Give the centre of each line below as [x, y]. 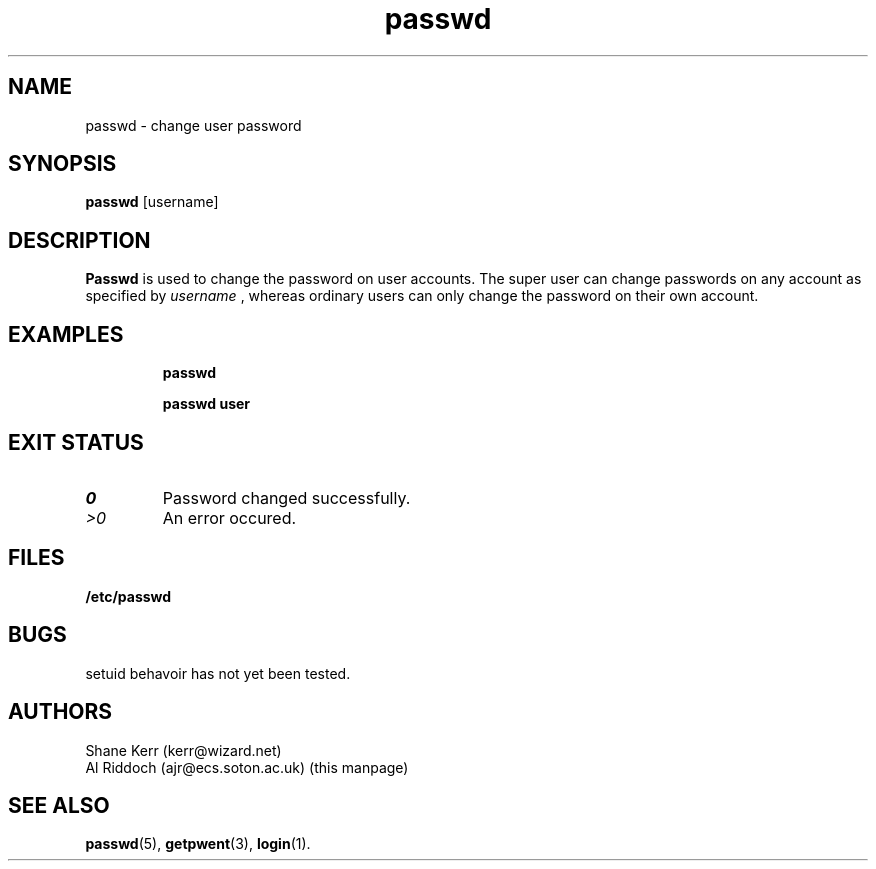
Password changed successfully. [286, 497]
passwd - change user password [193, 125]
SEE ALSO [59, 805]
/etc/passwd [128, 596]
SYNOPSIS [62, 164]
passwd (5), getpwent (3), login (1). [198, 844]
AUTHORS [60, 712]
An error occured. [229, 517]
